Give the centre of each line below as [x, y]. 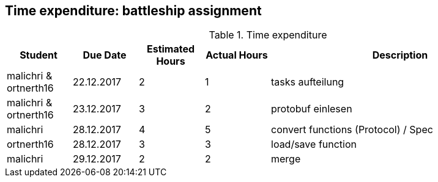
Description [400, 55]
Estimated [171, 49]
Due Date [105, 55]
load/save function [314, 144]
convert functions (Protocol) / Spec [352, 130]
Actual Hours [237, 55]
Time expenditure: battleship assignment [133, 11]
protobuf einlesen [312, 109]
